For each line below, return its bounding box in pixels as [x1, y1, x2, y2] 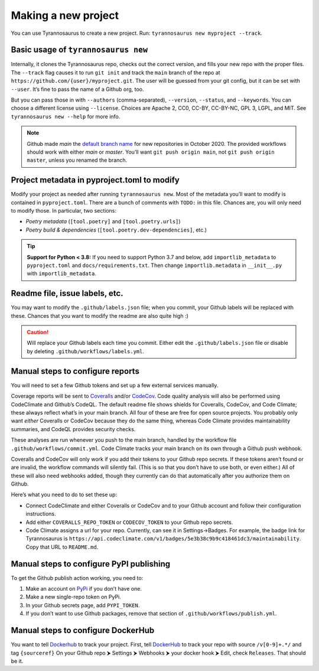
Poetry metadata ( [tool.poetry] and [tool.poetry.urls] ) [25, 218, 181, 225]
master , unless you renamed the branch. [27, 157, 128, 164]
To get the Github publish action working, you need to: [11, 574, 144, 581]
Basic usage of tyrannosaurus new [11, 45, 148, 55]
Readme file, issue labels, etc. [11, 288, 123, 298]
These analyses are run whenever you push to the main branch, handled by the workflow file [11, 437, 237, 444]
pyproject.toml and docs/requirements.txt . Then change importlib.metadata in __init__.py [27, 262, 282, 269]
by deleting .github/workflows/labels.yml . [27, 347, 145, 354]
